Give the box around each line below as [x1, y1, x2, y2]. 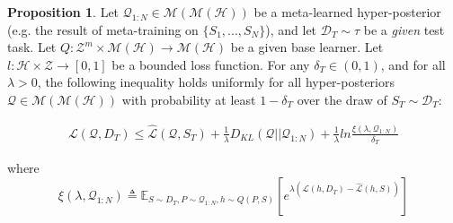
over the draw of [297, 90, 387, 108]
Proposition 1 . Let [7, 3, 120, 21]
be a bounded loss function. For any [111, 55, 310, 73]
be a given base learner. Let [230, 38, 384, 56]
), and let [265, 20, 317, 39]
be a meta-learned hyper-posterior [253, 3, 441, 21]
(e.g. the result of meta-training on [7, 20, 199, 39]
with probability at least [121, 90, 256, 108]
